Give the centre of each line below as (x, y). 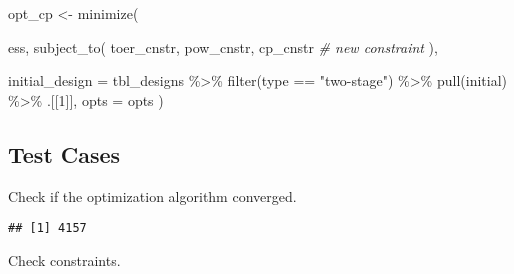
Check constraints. (64, 259)
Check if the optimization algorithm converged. (152, 195)
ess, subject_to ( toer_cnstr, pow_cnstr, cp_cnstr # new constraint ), (223, 46)
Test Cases (64, 153)
